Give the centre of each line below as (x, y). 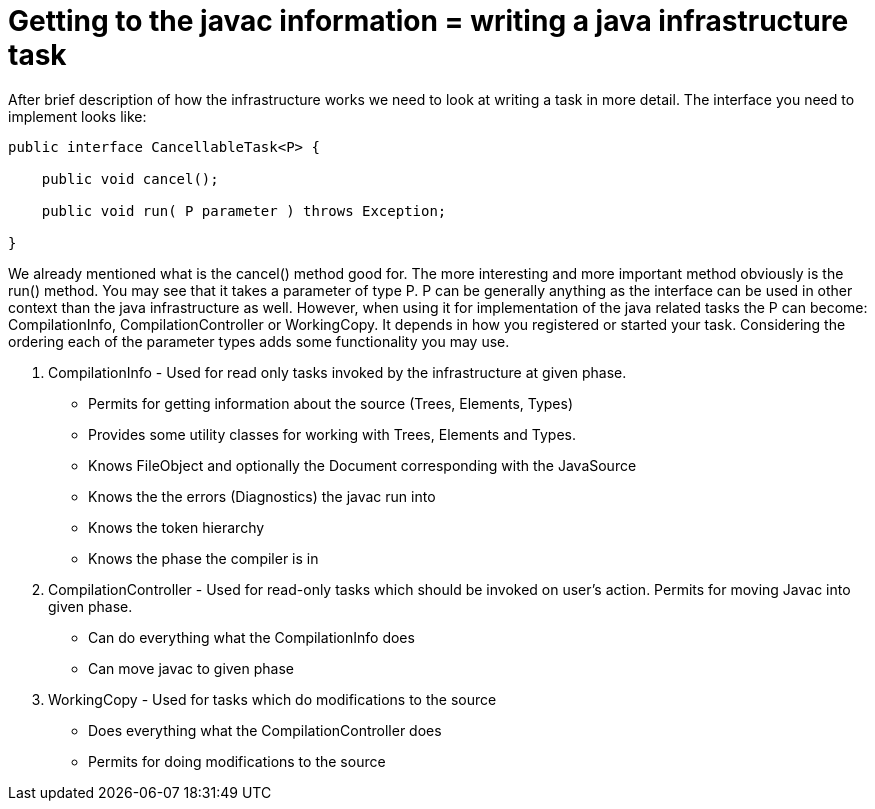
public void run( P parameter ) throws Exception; (244, 210)
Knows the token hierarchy (176, 527)
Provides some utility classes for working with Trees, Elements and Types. (332, 434)
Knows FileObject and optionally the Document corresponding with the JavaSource (362, 465)
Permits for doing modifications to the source (237, 761)
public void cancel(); (130, 178)
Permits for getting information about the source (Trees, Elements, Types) (331, 403)
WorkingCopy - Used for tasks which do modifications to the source (272, 699)
